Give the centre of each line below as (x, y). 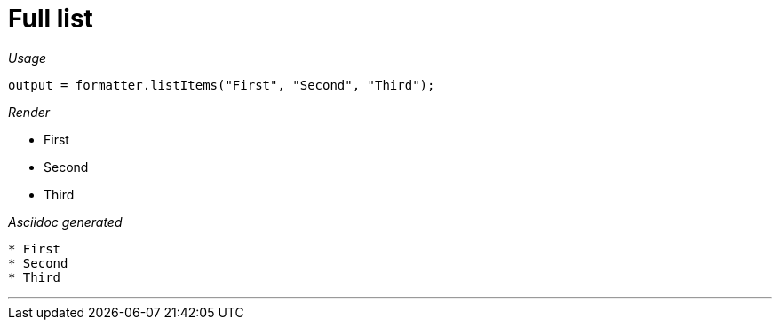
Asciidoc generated (65, 222)
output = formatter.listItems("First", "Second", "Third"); (222, 85)
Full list (51, 19)
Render (29, 112)
